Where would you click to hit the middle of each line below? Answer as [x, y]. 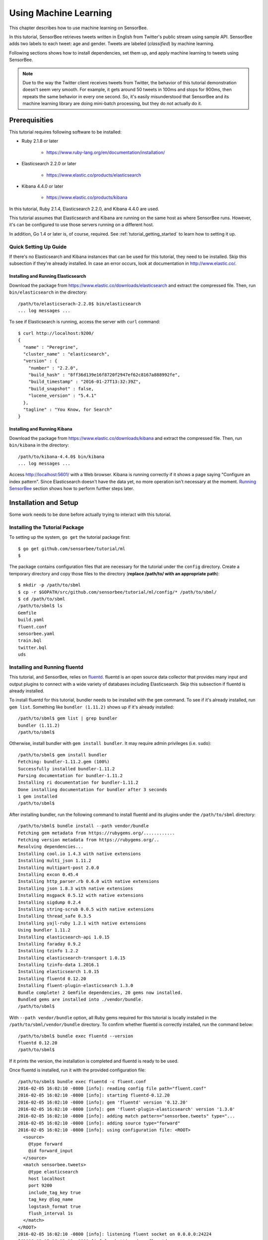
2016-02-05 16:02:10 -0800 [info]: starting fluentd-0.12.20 [94, 1095]
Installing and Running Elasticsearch [48, 276]
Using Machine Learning [61, 13]
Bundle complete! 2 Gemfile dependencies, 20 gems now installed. [100, 992]
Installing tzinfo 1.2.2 [48, 951]
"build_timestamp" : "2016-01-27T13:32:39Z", [85, 382]
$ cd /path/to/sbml [42, 599]
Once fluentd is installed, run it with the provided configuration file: [77, 1070]
